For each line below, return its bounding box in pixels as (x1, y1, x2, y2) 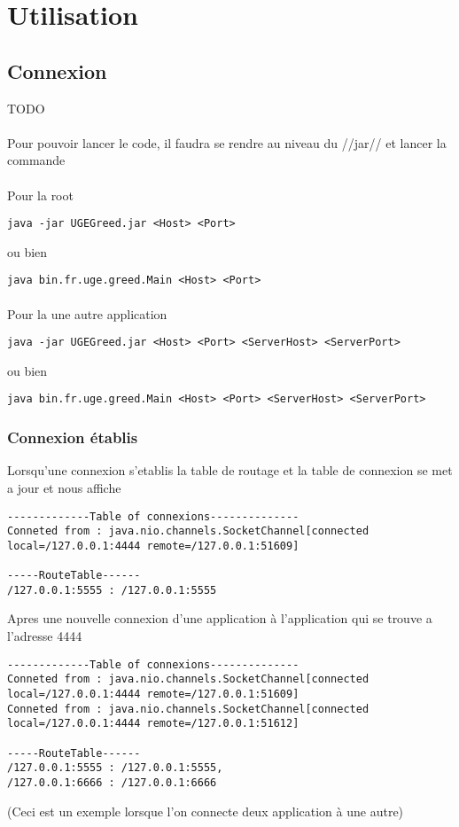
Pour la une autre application (7, 304, 167, 323)
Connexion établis (7, 426, 138, 449)
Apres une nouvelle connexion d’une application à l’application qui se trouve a (7, 609, 432, 628)
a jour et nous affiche (7, 478, 121, 496)
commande (7, 151, 66, 169)
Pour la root (7, 185, 74, 204)
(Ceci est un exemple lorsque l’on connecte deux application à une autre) (7, 801, 404, 820)
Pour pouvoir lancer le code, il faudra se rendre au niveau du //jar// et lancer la (7, 133, 447, 152)
